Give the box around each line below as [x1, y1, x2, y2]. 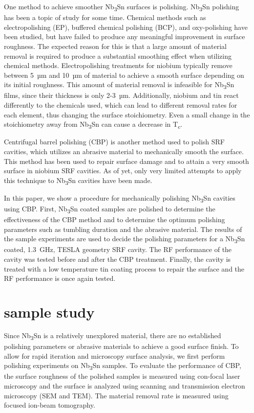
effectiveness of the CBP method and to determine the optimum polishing [4, 214, 225, 225]
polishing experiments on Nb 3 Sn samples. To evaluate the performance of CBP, [4, 360, 241, 371]
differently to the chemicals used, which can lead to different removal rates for [4, 100, 237, 110]
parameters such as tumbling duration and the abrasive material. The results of [4, 224, 242, 234]
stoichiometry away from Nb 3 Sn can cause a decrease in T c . [4, 119, 183, 130]
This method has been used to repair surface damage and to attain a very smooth [4, 156, 249, 166]
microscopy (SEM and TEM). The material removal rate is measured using [4, 390, 229, 400]
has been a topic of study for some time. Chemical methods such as [4, 12, 206, 23]
